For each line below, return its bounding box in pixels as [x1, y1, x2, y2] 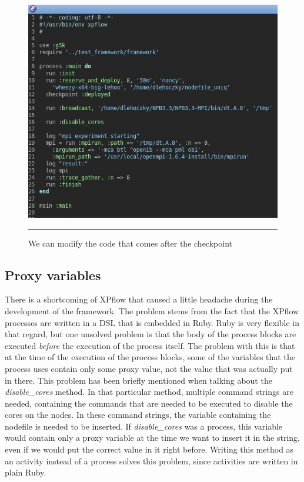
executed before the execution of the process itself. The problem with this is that [5, 339, 295, 351]
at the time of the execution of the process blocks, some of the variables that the [5, 351, 295, 363]
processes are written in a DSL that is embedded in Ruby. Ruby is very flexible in [5, 316, 300, 328]
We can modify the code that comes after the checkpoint [28, 237, 232, 249]
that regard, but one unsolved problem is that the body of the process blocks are [5, 328, 296, 340]
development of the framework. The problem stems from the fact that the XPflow [5, 304, 299, 317]
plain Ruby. [5, 466, 46, 478]
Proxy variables [5, 265, 101, 284]
